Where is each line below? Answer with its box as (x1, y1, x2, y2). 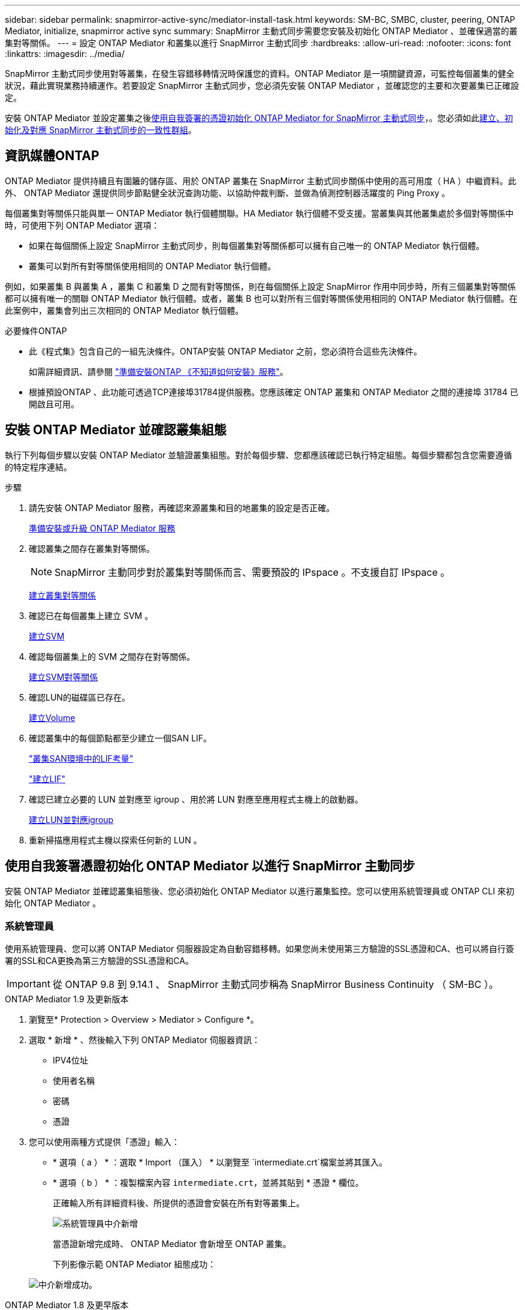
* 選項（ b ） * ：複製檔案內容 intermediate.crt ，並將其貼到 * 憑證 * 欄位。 (53, 1177, 364, 1188)
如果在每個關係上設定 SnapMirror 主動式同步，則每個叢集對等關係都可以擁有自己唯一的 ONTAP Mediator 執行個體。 (29, 240, 485, 251)
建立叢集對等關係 (29, 590, 96, 600)
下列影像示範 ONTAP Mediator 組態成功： (53, 1259, 216, 1270)
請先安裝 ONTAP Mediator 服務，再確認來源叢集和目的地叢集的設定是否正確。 (29, 502, 335, 513)
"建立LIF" (29, 773, 65, 784)
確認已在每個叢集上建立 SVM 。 (29, 610, 153, 621)
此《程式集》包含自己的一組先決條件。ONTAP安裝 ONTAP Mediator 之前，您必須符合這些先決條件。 (29, 345, 422, 356)
